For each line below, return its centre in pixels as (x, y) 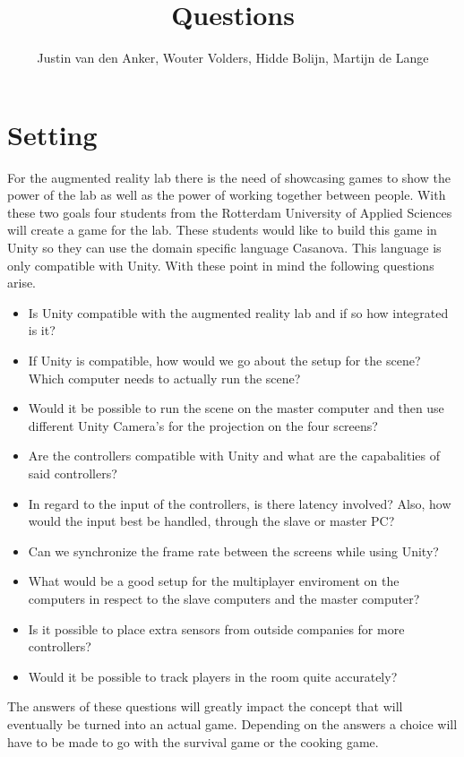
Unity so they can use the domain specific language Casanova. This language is (224, 248)
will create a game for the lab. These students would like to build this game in (222, 230)
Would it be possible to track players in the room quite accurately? (213, 676)
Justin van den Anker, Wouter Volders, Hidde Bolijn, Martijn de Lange (233, 58)
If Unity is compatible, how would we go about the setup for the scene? (224, 360)
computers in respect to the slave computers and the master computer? (224, 598)
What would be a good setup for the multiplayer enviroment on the (214, 581)
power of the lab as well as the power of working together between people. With (227, 195)
